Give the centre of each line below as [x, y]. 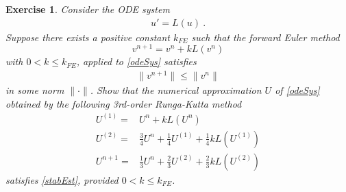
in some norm [35, 90]
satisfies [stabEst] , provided [62, 179]
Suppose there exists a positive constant [88, 37]
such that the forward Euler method [265, 37]
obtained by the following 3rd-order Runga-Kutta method [124, 103]
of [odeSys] [297, 90]
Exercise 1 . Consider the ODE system [88, 9]
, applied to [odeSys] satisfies [136, 61]
